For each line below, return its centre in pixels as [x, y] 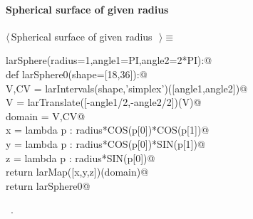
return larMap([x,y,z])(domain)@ [77, 172]
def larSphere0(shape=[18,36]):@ [77, 74]
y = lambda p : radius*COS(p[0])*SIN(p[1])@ [105, 143]
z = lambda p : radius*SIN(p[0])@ [81, 157]
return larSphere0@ [48, 185]
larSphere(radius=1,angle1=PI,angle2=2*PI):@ [109, 60]
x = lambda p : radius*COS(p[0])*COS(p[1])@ [108, 130]
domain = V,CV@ [46, 116]
